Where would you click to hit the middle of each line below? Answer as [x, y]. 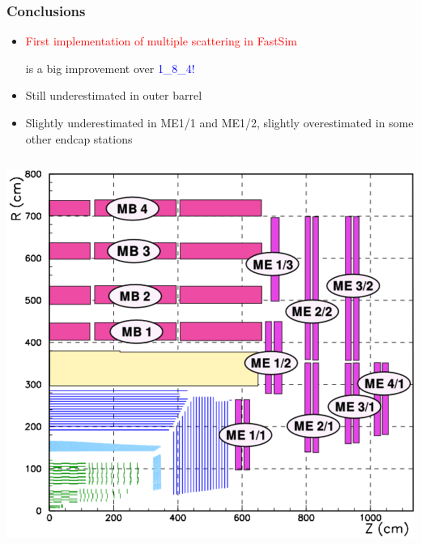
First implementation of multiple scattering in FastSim [161, 41]
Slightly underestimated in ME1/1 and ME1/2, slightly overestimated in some [219, 122]
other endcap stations [79, 138]
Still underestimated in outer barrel [114, 95]
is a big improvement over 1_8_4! [110, 68]
